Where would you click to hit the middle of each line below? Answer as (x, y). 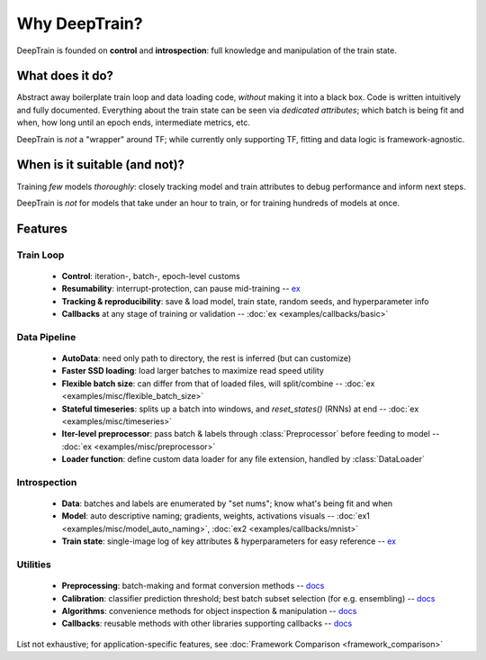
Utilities (34, 565)
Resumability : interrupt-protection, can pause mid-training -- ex (181, 289)
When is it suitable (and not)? (100, 165)
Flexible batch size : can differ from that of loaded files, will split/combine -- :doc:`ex (218, 384)
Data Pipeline (46, 337)
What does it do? (65, 76)
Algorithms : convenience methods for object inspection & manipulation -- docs (209, 611)
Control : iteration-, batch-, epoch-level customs (151, 276)
